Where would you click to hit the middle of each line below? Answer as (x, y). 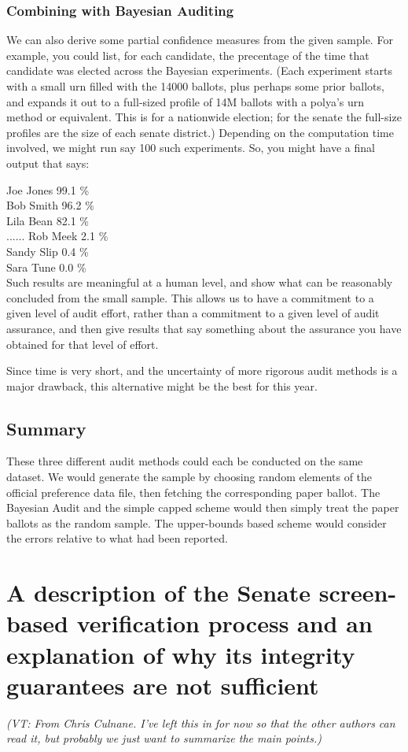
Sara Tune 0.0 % (46, 267)
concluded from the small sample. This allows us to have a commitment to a (190, 297)
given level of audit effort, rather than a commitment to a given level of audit (193, 313)
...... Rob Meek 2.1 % (57, 236)
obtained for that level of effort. (83, 344)
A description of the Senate (158, 593)
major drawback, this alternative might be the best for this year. (162, 385)
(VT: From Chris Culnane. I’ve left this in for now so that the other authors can (201, 722)
